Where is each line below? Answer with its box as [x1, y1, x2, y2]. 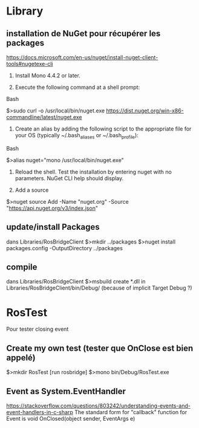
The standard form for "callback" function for [74, 408, 188, 415]
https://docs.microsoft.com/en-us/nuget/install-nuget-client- [6, 54, 158, 61]
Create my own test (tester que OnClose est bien [6, 343, 194, 353]
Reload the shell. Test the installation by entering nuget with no [15, 168, 172, 175]
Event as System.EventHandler [6, 386, 126, 397]
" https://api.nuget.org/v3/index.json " [6, 204, 99, 212]
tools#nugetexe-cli [6, 60, 53, 67]
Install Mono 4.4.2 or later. [15, 72, 80, 79]
